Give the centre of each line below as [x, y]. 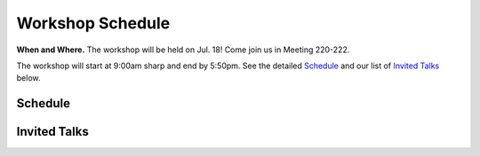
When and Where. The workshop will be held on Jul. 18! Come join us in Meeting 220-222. [183, 50]
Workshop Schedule [93, 23]
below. [28, 78]
